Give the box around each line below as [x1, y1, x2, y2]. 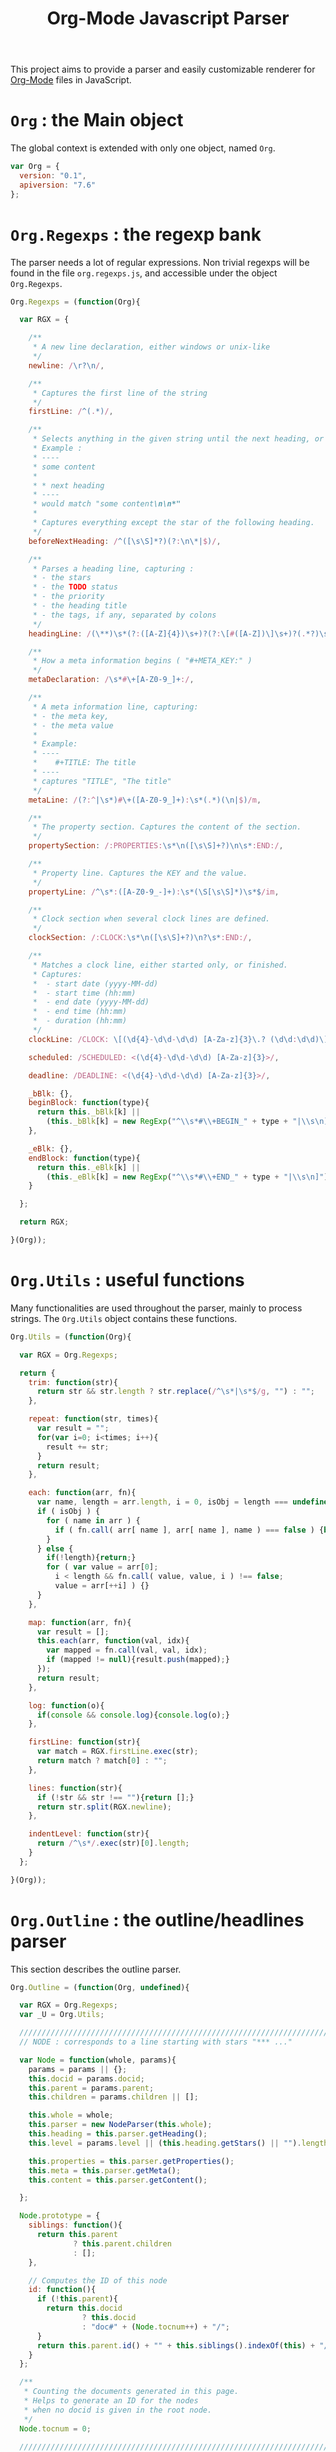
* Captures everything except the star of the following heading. [32, 518, 315, 528]
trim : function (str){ [28, 1377, 118, 1387]
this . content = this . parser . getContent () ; [28, 2175, 208, 2185]
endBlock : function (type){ [28, 1153, 141, 1163]
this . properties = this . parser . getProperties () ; [28, 2156, 235, 2166]
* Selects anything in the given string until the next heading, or [32, 434, 325, 444]
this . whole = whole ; [28, 2110, 114, 2121]
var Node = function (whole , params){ [19, 2055, 177, 2065]
